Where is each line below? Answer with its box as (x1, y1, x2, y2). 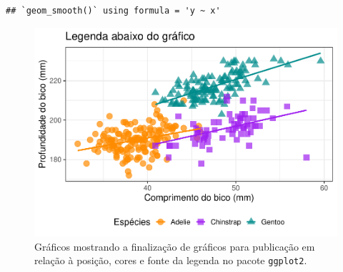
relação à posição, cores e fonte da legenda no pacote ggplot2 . (34, 253, 307, 268)
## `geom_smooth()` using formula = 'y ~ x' (6, 6, 221, 16)
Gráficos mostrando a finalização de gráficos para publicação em (34, 239, 315, 253)
